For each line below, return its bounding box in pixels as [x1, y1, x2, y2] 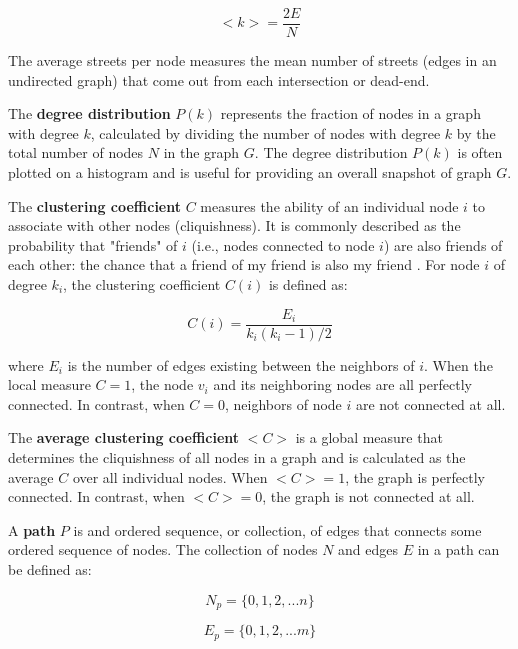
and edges [338, 539, 398, 560]
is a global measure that [295, 427, 443, 448]
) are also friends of [383, 234, 503, 255]
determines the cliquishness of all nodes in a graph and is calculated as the [8, 447, 466, 468]
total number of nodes [8, 142, 144, 163]
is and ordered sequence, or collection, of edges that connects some [73, 519, 482, 540]
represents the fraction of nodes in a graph [220, 103, 481, 124]
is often [457, 142, 503, 163]
